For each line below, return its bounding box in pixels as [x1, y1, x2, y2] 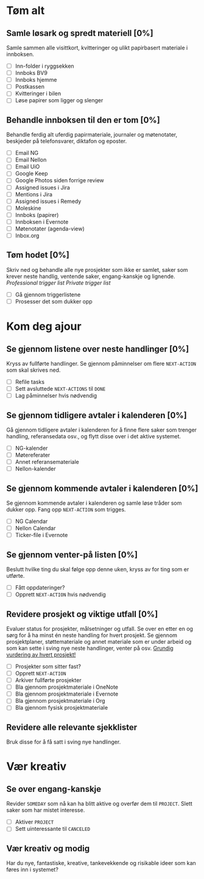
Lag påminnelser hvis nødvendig [15, 392, 97, 399]
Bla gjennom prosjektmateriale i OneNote [15, 683, 119, 691]
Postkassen [15, 83, 44, 90]
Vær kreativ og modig [6, 843, 90, 853]
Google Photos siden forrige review [15, 177, 105, 184]
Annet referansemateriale [15, 458, 79, 466]
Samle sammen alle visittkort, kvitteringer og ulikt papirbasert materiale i [6, 44, 188, 51]
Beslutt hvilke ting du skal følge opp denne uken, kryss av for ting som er [6, 566, 189, 573]
